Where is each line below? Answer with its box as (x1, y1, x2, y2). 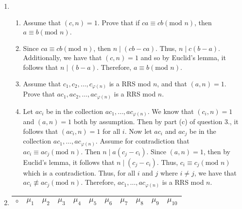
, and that (157, 78, 187, 88)
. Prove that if (97, 17, 140, 27)
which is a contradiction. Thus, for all (23, 167, 136, 177)
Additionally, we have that (23, 52, 102, 63)
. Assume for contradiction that (95, 136, 190, 146)
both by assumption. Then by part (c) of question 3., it (73, 116, 239, 127)
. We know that (147, 106, 194, 116)
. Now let (124, 126, 152, 136)
